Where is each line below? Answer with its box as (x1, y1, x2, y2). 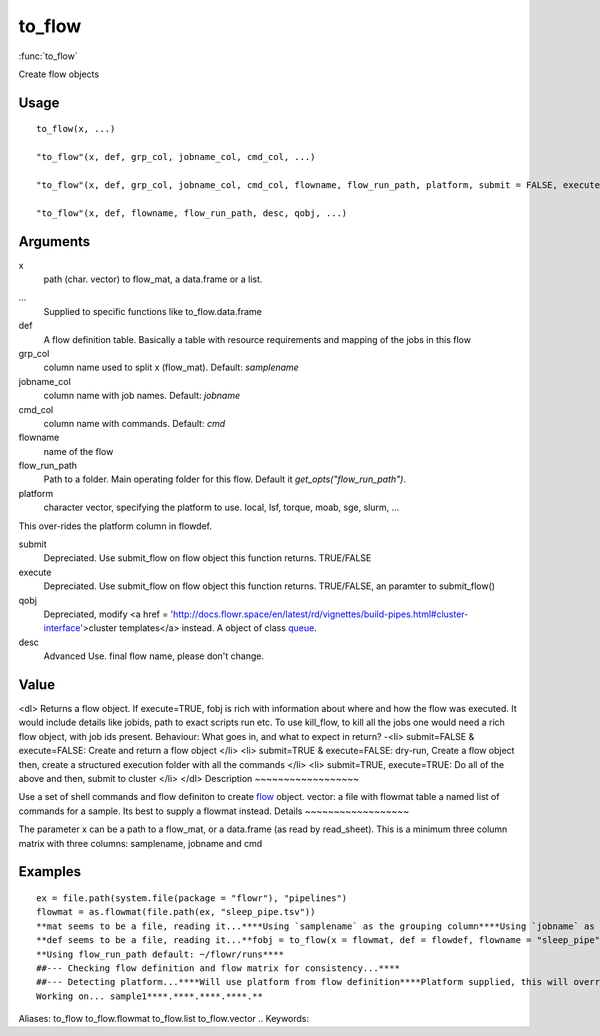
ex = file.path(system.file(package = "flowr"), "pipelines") (36, 892, 348, 904)
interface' (43, 622, 84, 634)
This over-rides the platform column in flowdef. (18, 520, 213, 532)
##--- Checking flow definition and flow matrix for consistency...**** (36, 962, 400, 974)
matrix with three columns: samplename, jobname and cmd (18, 837, 263, 849)
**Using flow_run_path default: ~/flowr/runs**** (36, 948, 285, 960)
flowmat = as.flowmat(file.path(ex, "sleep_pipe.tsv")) (36, 906, 316, 918)
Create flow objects (18, 68, 100, 80)
